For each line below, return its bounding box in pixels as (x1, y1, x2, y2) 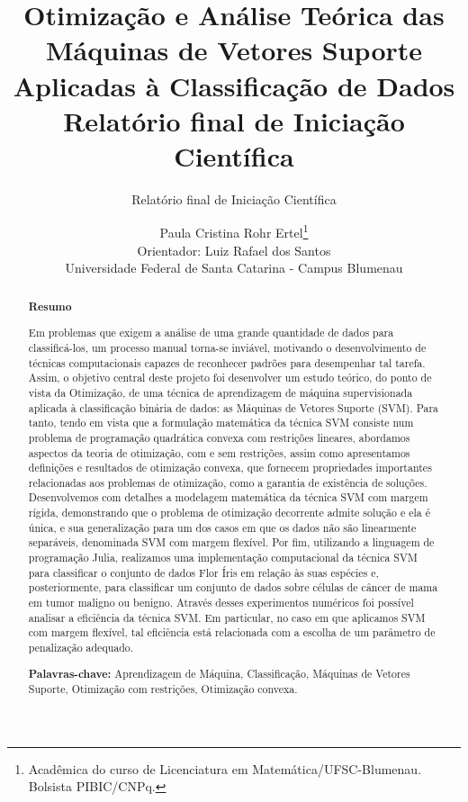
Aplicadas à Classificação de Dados (13, 67, 455, 104)
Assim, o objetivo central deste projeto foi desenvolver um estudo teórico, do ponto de (28, 370, 432, 385)
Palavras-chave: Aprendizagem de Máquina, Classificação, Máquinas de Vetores (28, 665, 410, 681)
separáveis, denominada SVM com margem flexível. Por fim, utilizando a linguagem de (28, 535, 435, 550)
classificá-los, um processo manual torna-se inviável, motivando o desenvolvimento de (28, 339, 427, 355)
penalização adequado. (28, 640, 134, 655)
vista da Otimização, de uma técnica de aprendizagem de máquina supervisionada (28, 384, 413, 400)
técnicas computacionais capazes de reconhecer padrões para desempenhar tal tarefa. (28, 355, 426, 370)
